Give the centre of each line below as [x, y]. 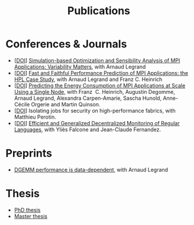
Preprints [29, 153]
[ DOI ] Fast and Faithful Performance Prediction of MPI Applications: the [101, 73]
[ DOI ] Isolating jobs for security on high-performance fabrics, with [95, 110]
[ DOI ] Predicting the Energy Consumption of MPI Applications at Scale [100, 85]
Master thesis [31, 216]
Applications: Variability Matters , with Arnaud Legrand [80, 67]
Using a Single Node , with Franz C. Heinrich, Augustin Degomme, [95, 92]
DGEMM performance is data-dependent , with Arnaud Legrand [91, 169]
